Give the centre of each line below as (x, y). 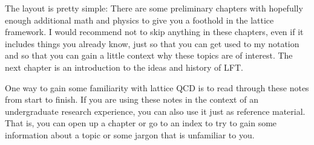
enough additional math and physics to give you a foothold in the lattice (139, 20)
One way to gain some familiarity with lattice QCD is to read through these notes (157, 87)
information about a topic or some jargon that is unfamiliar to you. (130, 134)
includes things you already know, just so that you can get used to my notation (152, 43)
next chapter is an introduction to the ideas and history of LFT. (124, 67)
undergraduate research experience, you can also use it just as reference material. (155, 111)
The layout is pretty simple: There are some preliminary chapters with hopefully (154, 8)
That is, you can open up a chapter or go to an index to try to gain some (141, 123)
